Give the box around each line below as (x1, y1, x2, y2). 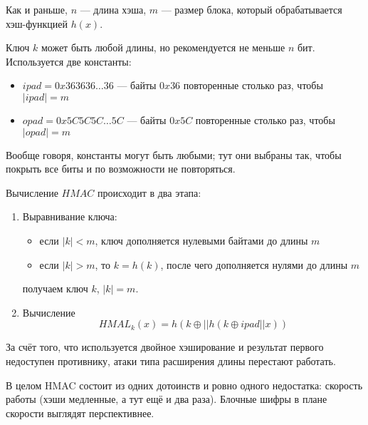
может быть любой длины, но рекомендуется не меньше (41, 40, 285, 55)
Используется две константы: (6, 53, 132, 68)
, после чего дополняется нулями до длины (160, 257, 348, 272)
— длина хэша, (80, 2, 147, 16)
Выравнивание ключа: (22, 209, 117, 224)
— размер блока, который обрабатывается (161, 2, 342, 16)
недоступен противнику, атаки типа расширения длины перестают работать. (6, 353, 336, 368)
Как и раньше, (6, 2, 68, 16)
